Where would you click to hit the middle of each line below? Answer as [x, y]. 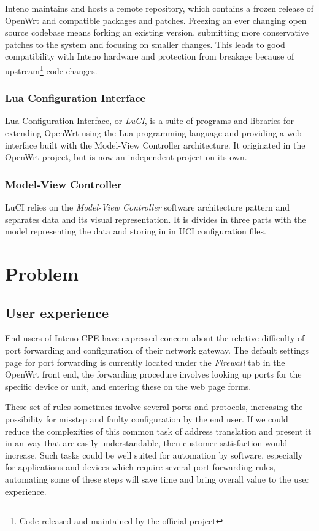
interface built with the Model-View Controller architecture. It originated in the [155, 145]
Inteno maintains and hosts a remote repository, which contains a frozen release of [159, 8]
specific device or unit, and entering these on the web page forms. [128, 386]
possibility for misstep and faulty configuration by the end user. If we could [147, 418]
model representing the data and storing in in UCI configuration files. [136, 231]
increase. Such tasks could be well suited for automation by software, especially [154, 455]
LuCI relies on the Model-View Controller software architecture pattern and [148, 207]
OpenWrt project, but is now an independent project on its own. [126, 157]
